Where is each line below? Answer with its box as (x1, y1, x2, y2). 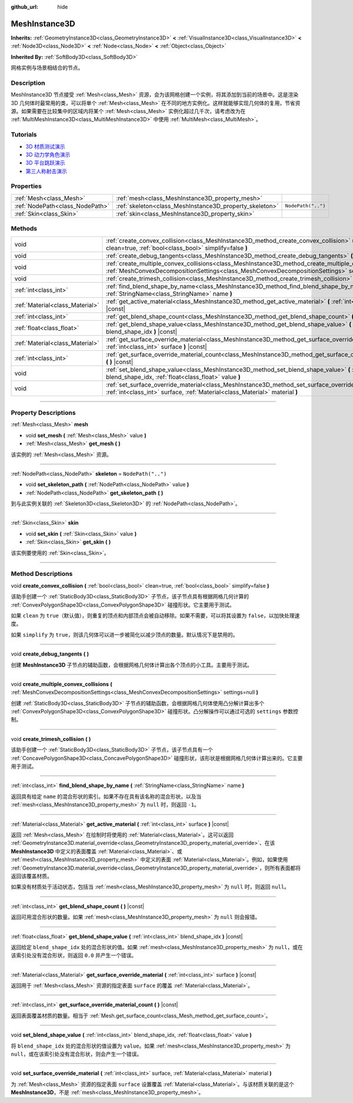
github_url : (11, 4, 38, 10)
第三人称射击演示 (25, 167, 67, 174)
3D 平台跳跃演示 (25, 159, 65, 166)
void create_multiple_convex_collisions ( (11, 680, 113, 687)
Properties (11, 182, 42, 190)
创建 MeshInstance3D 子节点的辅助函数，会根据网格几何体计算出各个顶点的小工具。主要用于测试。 (11, 661, 253, 669)
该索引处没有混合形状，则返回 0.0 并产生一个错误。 (11, 952, 137, 959)
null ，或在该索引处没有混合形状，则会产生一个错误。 (11, 1051, 142, 1058)
